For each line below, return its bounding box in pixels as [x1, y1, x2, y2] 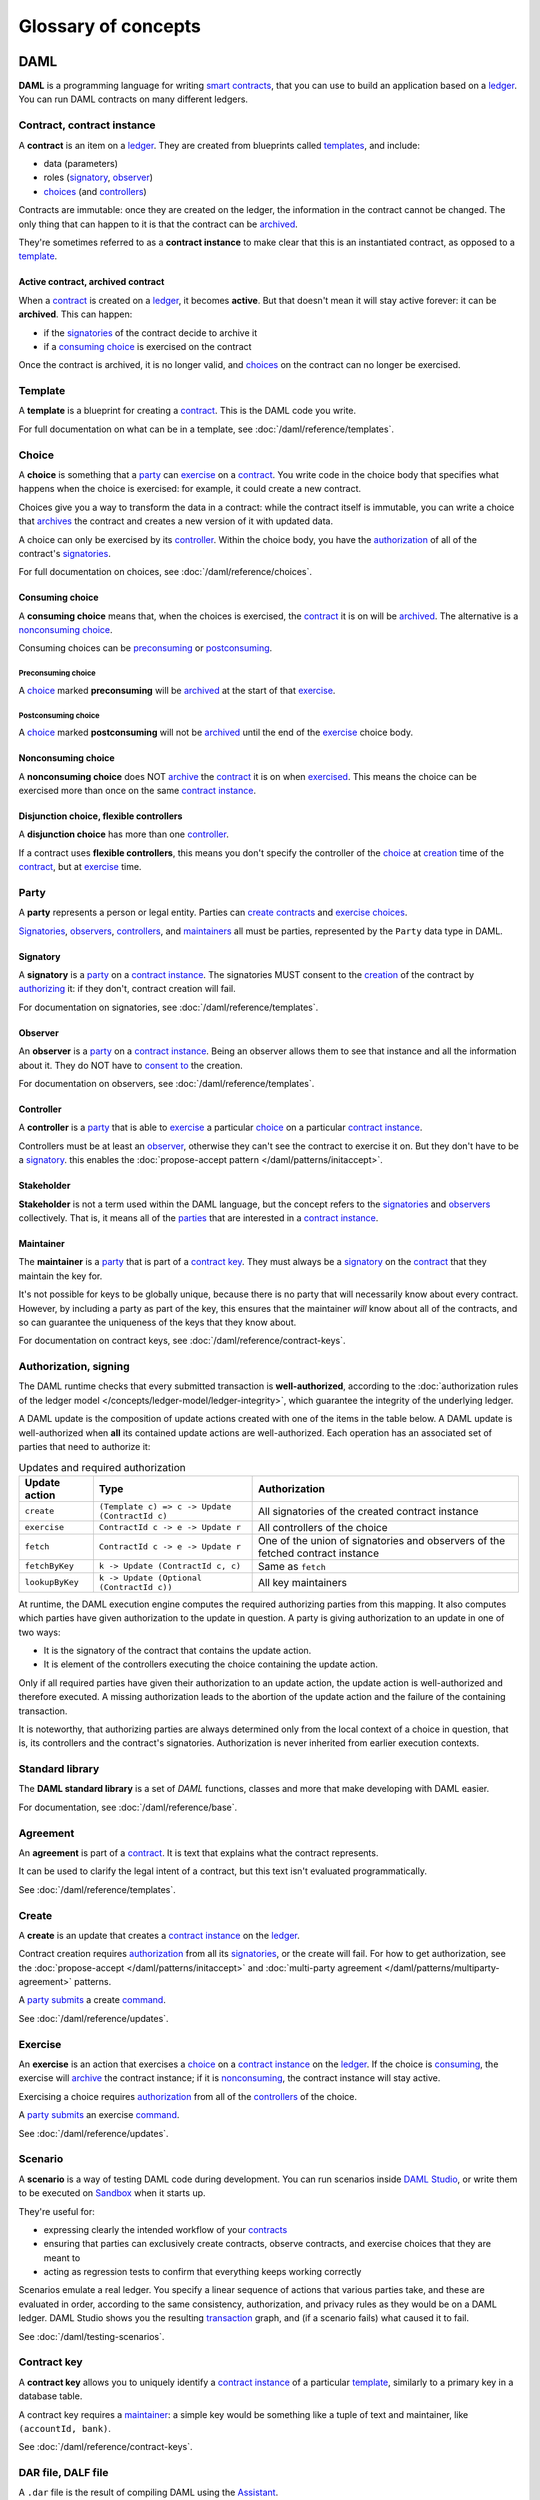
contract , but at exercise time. [18, 861, 142, 873]
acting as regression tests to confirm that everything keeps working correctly [43, 2266, 362, 2278]
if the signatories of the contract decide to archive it [43, 326, 258, 339]
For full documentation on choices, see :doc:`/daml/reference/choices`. [18, 566, 313, 578]
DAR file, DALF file [18, 2466, 109, 2480]
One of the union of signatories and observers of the [257, 1533, 506, 1547]
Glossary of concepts [18, 15, 202, 37]
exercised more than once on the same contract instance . [18, 785, 257, 796]
